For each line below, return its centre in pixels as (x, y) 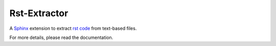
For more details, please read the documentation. (61, 37)
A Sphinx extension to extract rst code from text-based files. (73, 28)
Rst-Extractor (39, 13)
